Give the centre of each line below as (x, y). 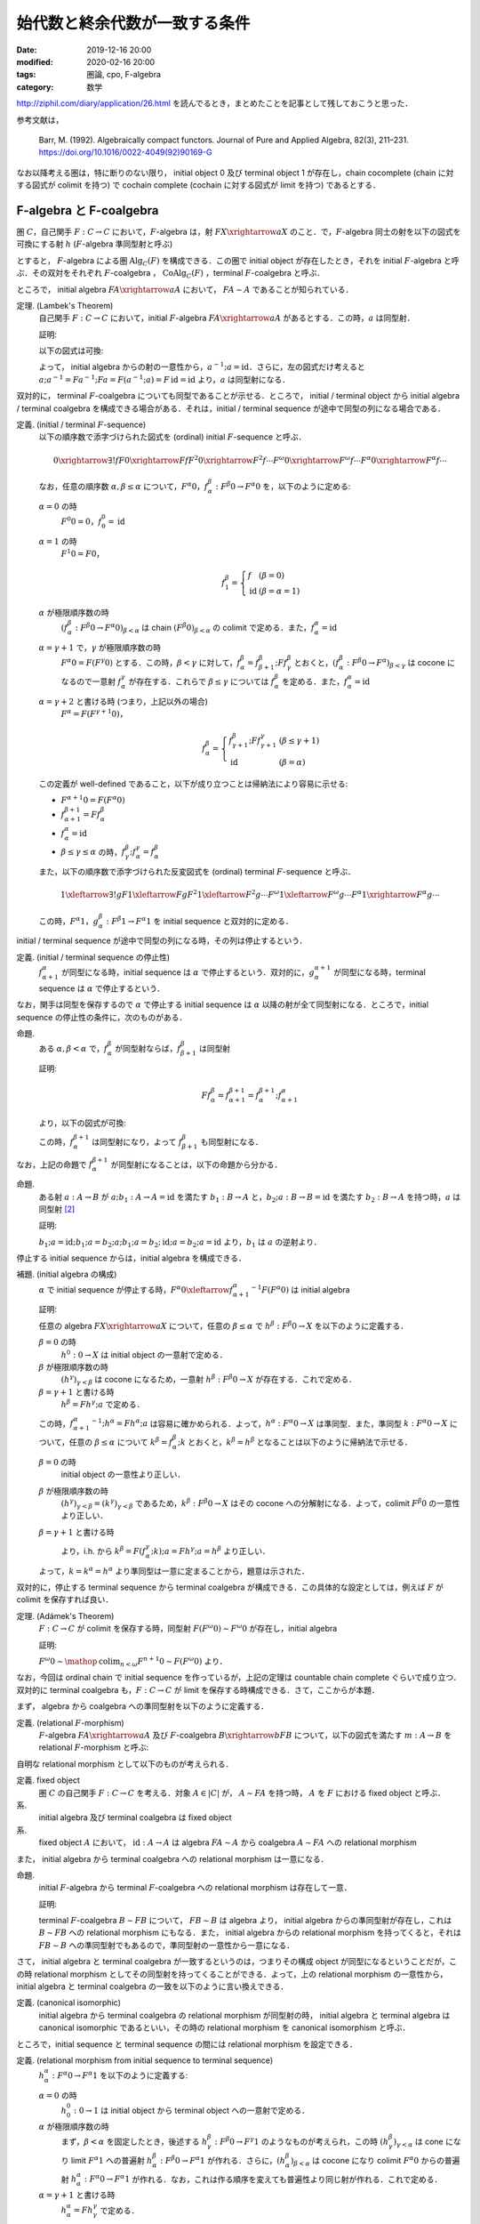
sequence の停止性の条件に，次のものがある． (102, 1017)
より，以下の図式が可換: (82, 1123)
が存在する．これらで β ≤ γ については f (201, 681)
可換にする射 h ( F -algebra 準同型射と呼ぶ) (95, 244)
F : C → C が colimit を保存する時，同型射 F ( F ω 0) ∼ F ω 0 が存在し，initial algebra (188, 1628)
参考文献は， (40, 119)
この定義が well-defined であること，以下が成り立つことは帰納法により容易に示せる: (193, 784)
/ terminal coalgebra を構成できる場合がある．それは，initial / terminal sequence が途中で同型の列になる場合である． (231, 408)
